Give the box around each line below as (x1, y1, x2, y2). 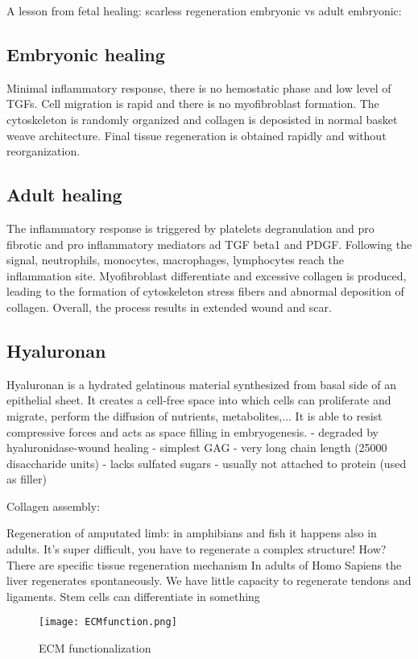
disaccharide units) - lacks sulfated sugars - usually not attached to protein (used (6, 454, 407, 471)
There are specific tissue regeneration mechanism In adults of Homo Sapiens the (6, 556, 402, 573)
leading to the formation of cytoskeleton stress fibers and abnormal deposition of (6, 283, 404, 300)
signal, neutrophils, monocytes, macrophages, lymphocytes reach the (6, 251, 344, 268)
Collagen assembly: (6, 497, 101, 514)
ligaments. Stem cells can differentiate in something (6, 587, 260, 604)
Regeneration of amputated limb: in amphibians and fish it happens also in (6, 524, 377, 541)
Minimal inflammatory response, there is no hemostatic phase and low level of (6, 79, 391, 96)
